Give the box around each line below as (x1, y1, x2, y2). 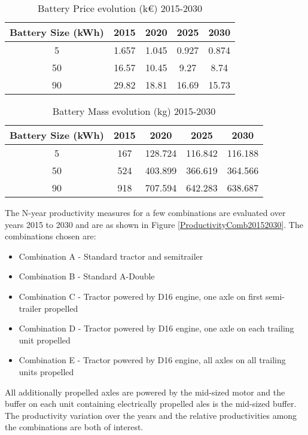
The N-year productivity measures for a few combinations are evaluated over (5, 206, 286, 218)
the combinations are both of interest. (5, 421, 144, 433)
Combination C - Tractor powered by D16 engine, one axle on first (19, 290, 263, 302)
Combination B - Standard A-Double (19, 270, 155, 282)
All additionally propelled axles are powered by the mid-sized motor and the (5, 385, 285, 398)
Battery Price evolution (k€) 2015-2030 (38, 1, 203, 15)
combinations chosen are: (5, 230, 96, 242)
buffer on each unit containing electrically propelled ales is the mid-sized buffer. (5, 397, 297, 410)
